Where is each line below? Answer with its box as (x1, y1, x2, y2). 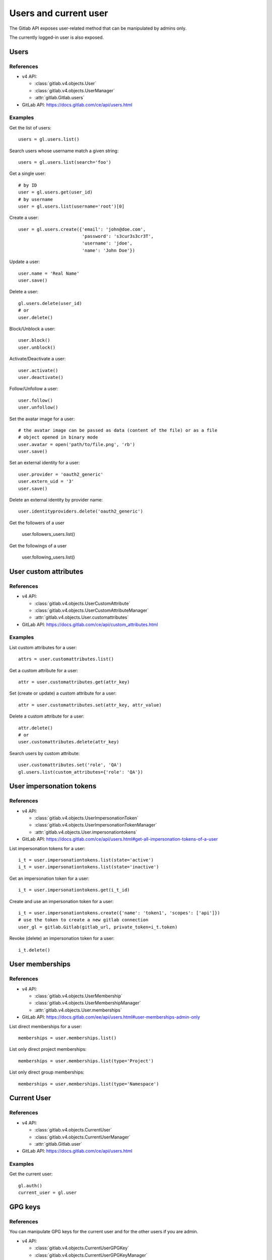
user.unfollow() (18, 405, 58, 410)
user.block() (18, 338, 50, 343)
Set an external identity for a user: (9, 460, 80, 466)
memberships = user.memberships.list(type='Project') (18, 1058, 154, 1063)
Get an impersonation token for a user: (9, 875, 90, 881)
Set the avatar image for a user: (9, 416, 75, 422)
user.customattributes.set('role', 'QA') (18, 762, 122, 768)
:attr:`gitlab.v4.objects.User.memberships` (34, 1007, 122, 1013)
